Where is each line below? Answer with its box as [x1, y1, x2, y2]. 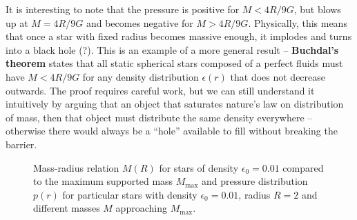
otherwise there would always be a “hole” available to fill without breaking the [6, 123, 338, 138]
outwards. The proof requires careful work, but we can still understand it [6, 83, 315, 97]
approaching [115, 201, 167, 215]
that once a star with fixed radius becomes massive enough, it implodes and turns [6, 29, 352, 43]
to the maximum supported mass [33, 174, 173, 188]
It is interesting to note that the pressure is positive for [6, 2, 240, 16]
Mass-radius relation [33, 160, 119, 174]
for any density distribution [82, 69, 199, 83]
